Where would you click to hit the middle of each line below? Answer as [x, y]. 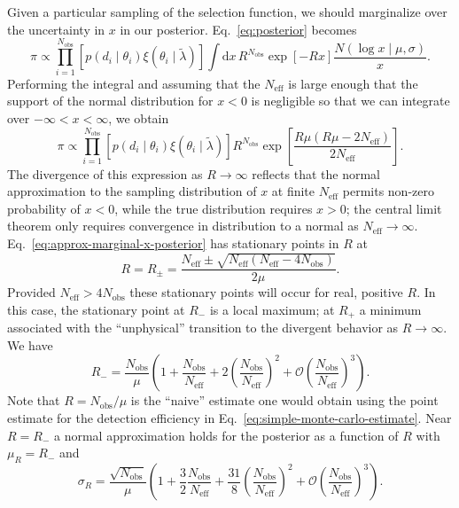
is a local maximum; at [272, 309]
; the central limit [394, 208]
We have [30, 344]
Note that [34, 400]
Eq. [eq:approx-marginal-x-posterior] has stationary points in [173, 243]
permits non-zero [388, 191]
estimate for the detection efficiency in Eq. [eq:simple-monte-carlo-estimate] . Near [229, 418]
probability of [44, 208]
